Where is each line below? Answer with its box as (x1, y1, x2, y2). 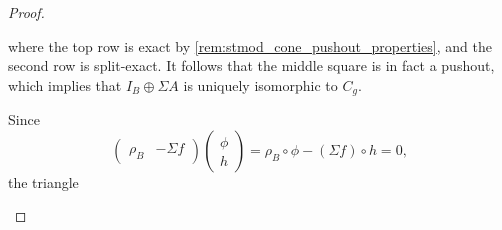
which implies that (8, 74, 122, 95)
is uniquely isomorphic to (183, 74, 338, 95)
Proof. (8, 2, 45, 22)
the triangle (8, 171, 79, 192)
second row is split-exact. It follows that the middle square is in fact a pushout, (8, 55, 495, 76)
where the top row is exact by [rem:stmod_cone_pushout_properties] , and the (8, 35, 492, 56)
